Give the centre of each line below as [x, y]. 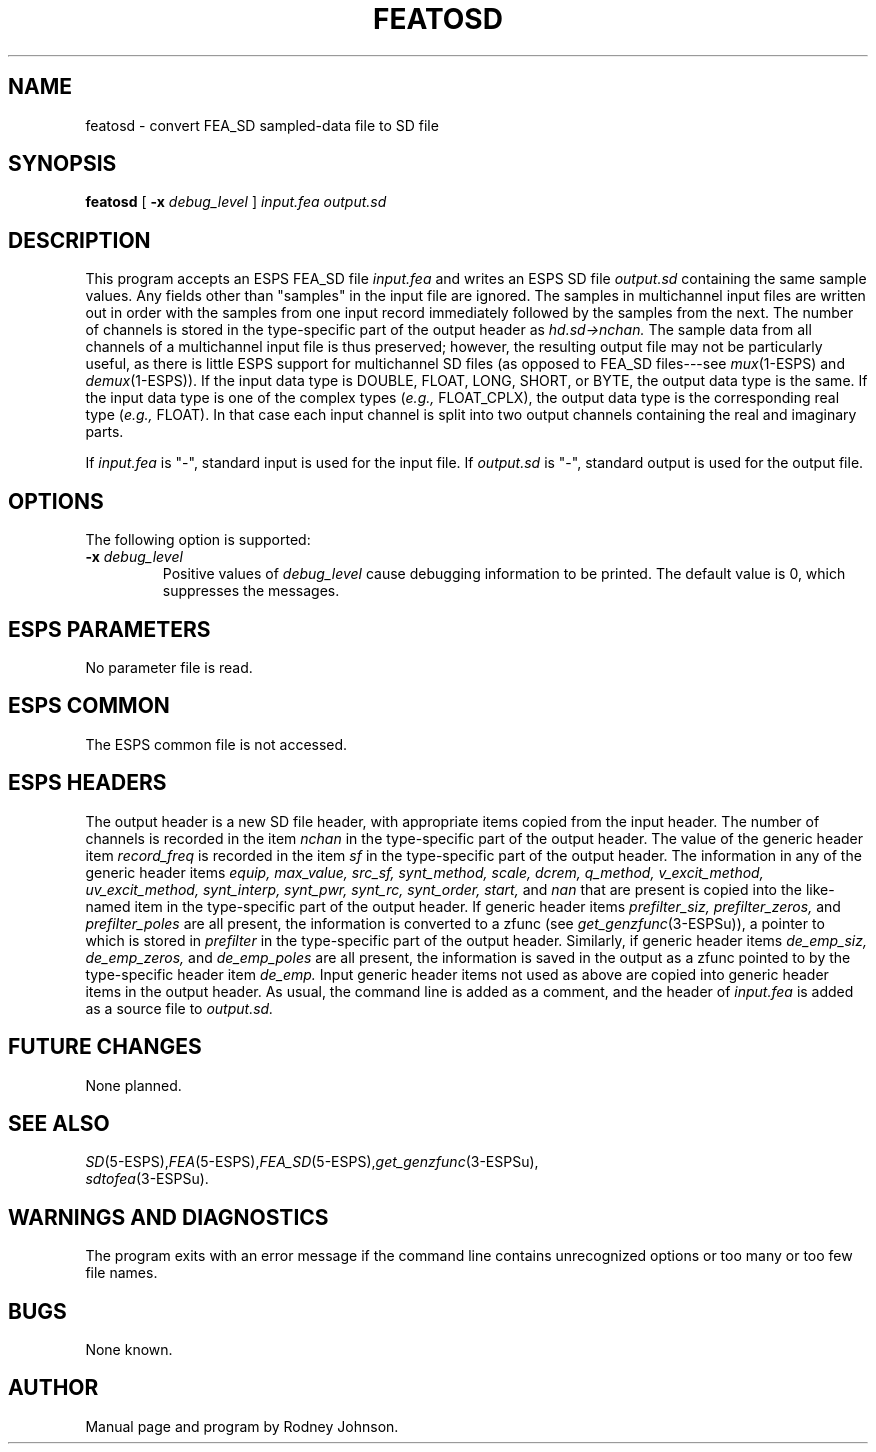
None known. [129, 1350]
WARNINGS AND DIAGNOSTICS [168, 1217]
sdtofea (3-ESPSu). [147, 1179]
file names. [121, 1273]
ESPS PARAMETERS [109, 629]
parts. [104, 432]
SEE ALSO [59, 1123]
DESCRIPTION [79, 240]
